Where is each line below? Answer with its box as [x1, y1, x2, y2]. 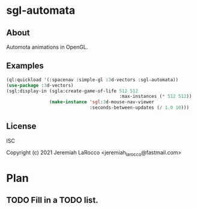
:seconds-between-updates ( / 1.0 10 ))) [89, 104, 189, 111]
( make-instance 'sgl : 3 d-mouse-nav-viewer [49, 99, 154, 105]
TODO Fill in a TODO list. [6, 195, 98, 205]
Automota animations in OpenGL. [6, 43, 88, 50]
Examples [6, 61, 44, 71]
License [6, 121, 37, 132]
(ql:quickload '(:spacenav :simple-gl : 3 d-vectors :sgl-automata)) [6, 76, 179, 83]
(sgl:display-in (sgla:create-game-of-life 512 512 [6, 88, 138, 94]
